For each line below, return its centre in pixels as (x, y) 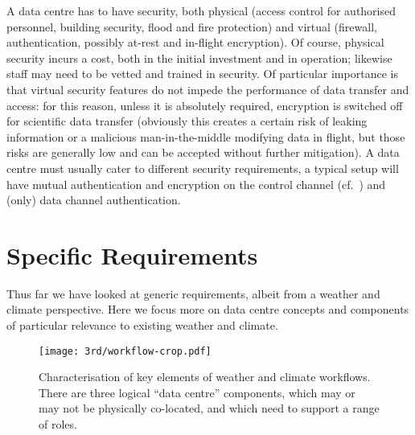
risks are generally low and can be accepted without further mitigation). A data (203, 152)
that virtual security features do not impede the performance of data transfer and (208, 89)
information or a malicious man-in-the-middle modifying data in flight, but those (206, 136)
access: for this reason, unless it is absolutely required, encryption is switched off (205, 105)
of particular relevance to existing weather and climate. (142, 325)
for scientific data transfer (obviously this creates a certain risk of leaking (187, 121)
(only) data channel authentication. (94, 200)
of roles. (58, 424)
